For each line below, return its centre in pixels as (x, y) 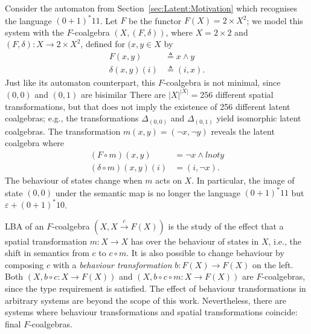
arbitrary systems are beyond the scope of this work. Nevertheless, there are (146, 300)
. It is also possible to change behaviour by (205, 253)
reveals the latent (243, 131)
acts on (168, 180)
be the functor (155, 20)
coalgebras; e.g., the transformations (72, 118)
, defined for (103, 44)
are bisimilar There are (123, 94)
